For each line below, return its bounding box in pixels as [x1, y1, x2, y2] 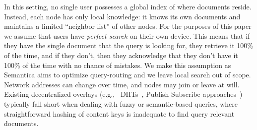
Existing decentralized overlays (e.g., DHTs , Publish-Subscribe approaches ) [4, 89, 243, 99]
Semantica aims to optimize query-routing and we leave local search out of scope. [4, 69, 251, 80]
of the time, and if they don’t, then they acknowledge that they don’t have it [4, 50, 238, 60]
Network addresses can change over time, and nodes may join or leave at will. [4, 79, 240, 89]
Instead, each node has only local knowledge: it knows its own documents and [4, 11, 241, 21]
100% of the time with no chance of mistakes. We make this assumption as [4, 60, 231, 70]
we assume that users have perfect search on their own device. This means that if [4, 30, 250, 41]
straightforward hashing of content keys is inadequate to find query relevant [4, 108, 235, 119]
